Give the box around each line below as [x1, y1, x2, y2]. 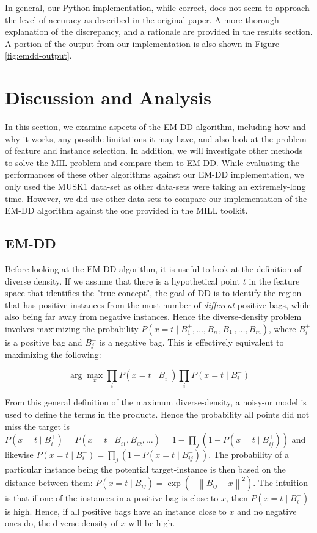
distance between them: [5, 476, 93, 488]
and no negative [237, 504, 297, 517]
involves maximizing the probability [5, 322, 139, 335]
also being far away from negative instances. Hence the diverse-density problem [5, 310, 302, 323]
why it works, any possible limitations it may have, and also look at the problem [5, 132, 307, 145]
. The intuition [253, 476, 308, 488]
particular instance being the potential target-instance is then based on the [5, 462, 286, 475]
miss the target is [5, 419, 70, 432]
